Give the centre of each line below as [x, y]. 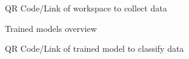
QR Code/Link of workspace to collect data [86, 8]
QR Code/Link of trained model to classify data [94, 48]
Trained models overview [51, 28]
